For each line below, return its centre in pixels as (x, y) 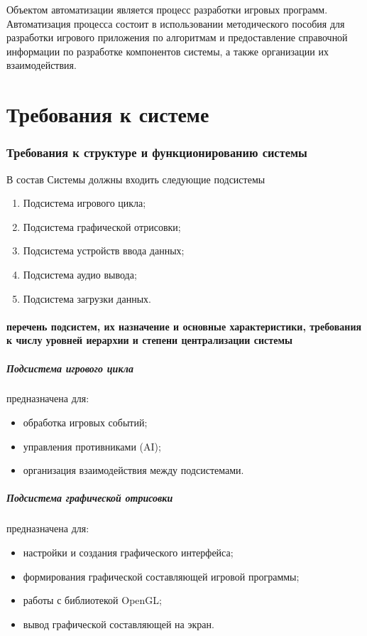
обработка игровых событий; (85, 422)
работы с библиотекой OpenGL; (92, 600)
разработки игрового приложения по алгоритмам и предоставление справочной (177, 37)
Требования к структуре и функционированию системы (157, 152)
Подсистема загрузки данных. (87, 298)
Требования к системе (108, 114)
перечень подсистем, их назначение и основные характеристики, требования (184, 326)
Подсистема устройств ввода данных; (104, 250)
